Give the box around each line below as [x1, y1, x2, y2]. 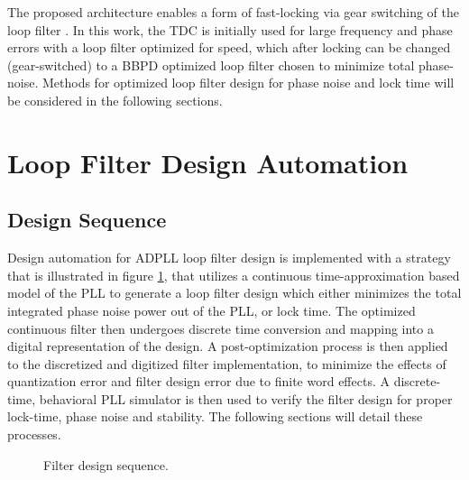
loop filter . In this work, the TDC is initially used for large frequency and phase [7, 20, 453, 39]
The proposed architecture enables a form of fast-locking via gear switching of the [7, 3, 459, 21]
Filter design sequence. [43, 455, 169, 474]
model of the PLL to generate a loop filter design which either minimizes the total [7, 283, 462, 302]
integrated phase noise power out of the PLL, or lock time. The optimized [7, 300, 416, 319]
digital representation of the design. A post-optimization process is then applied [7, 337, 448, 355]
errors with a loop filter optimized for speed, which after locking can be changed [7, 38, 451, 57]
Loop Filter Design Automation [7, 143, 409, 180]
